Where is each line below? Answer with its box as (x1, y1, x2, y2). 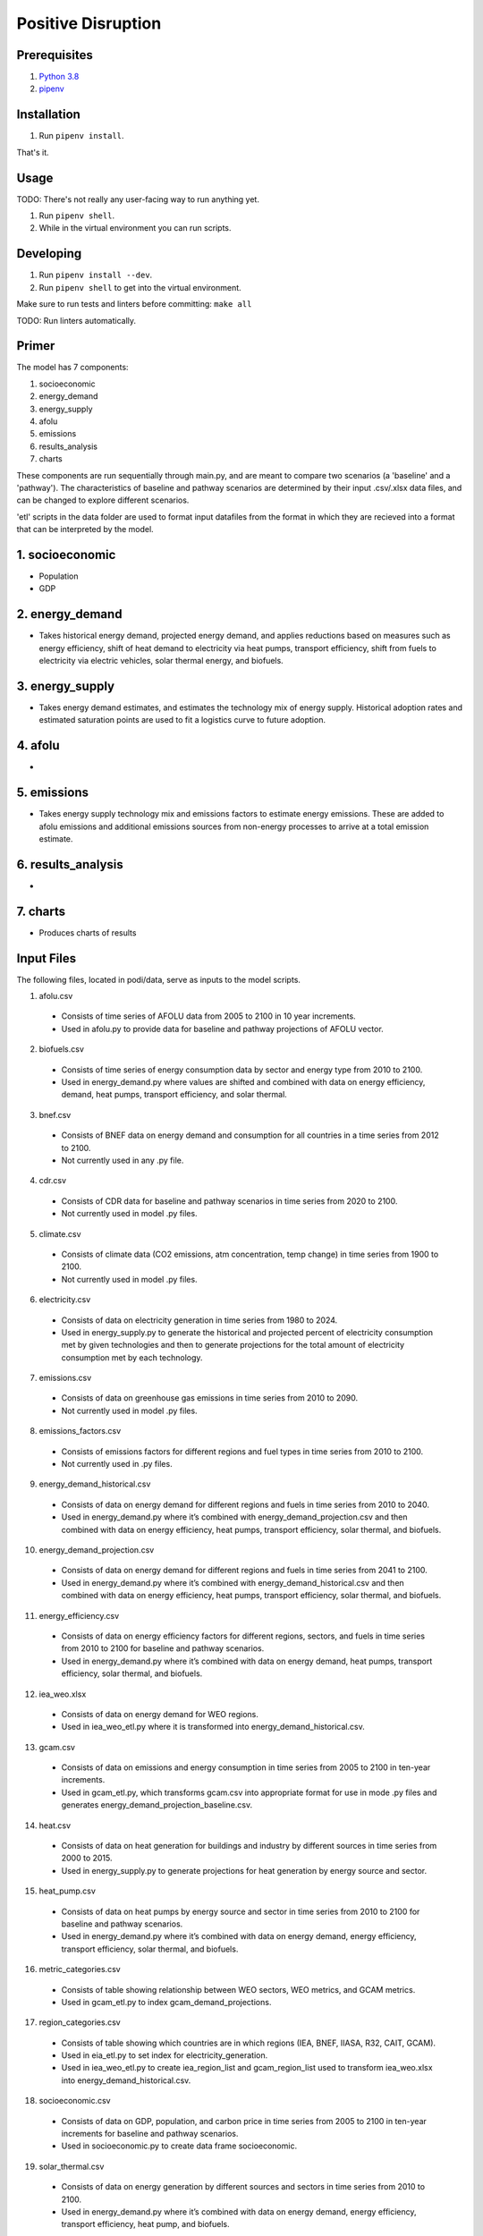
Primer (16, 338, 55, 353)
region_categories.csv (38, 2017, 121, 2028)
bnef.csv (38, 1109, 72, 1120)
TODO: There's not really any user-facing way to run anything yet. (16, 193, 259, 205)
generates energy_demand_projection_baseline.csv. (61, 1800, 253, 1810)
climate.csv (38, 1228, 81, 1239)
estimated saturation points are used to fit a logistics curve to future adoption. (38, 715, 326, 725)
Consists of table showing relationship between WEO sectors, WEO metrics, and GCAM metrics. (61, 1984, 416, 1995)
